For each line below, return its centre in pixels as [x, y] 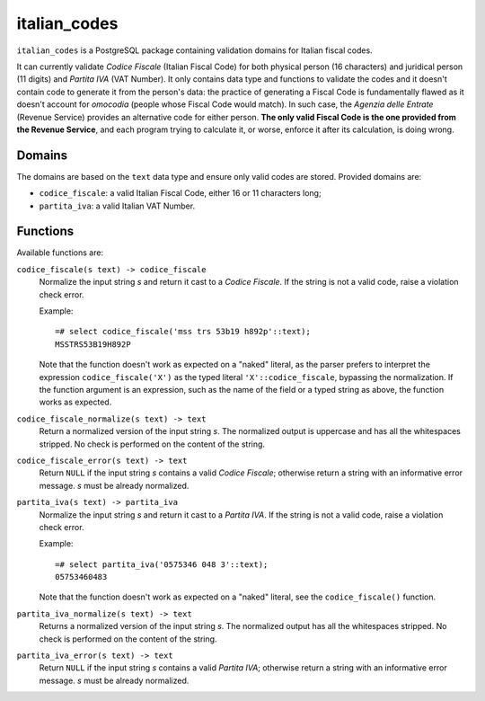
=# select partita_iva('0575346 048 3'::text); [162, 564]
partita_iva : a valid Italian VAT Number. [117, 206]
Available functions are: [60, 253]
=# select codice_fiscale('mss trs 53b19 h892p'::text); [183, 332]
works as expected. [75, 402]
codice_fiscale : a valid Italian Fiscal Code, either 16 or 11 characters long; [181, 193]
